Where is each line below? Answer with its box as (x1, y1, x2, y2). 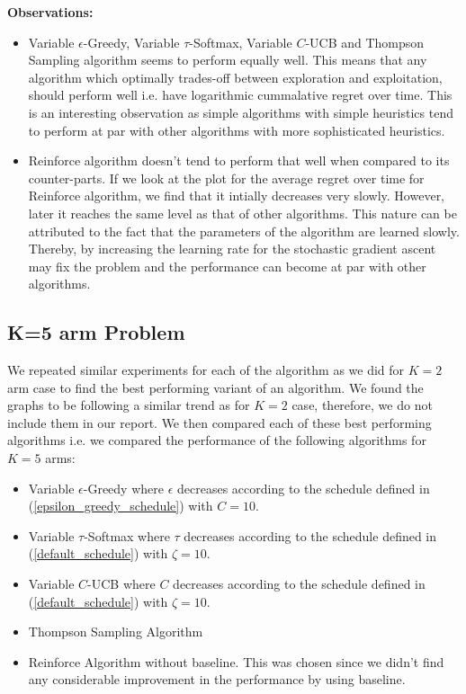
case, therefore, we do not (291, 396, 433, 414)
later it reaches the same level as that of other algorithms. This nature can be (28, 203, 457, 222)
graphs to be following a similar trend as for (7, 396, 250, 414)
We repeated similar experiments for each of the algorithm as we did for (7, 360, 405, 379)
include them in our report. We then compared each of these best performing (7, 413, 432, 432)
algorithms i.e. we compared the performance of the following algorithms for (7, 431, 426, 449)
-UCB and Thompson (305, 32, 425, 51)
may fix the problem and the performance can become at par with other (28, 256, 426, 275)
